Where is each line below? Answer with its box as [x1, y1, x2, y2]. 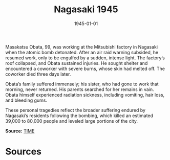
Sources [5, 146, 42, 157]
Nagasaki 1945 [53, 4, 119, 15]
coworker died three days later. [5, 71, 71, 77]
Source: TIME [5, 128, 35, 134]
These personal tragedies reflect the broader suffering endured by [5, 107, 146, 113]
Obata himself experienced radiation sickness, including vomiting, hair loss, [5, 92, 165, 98]
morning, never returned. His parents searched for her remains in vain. [5, 86, 155, 93]
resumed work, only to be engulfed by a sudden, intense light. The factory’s [5, 55, 165, 61]
